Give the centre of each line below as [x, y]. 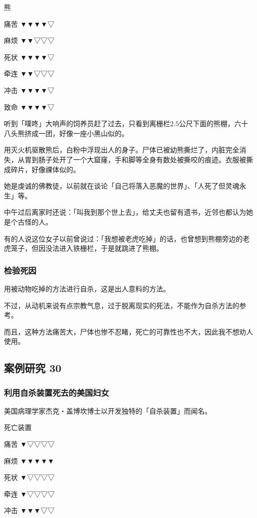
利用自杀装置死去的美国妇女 [57, 392]
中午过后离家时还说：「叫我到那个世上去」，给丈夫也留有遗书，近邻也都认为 [125, 212]
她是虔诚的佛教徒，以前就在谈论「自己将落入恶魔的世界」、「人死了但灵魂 [122, 186]
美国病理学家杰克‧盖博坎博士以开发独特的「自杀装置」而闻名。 [108, 410]
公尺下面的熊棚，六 [210, 123]
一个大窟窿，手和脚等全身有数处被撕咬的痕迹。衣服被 [159, 159]
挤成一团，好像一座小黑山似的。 [76, 133]
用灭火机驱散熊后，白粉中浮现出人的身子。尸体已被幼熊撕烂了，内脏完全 [122, 150]
